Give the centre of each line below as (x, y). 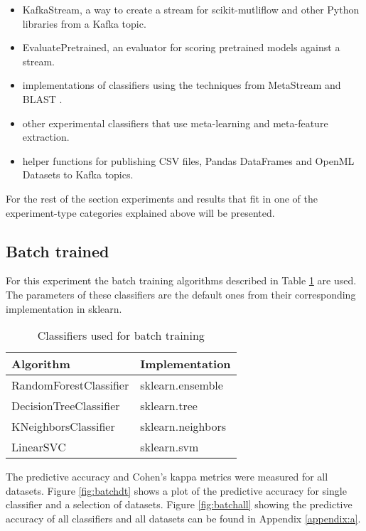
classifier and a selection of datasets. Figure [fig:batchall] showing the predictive (179, 504)
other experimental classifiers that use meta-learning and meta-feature (175, 123)
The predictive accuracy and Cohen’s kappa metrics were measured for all (167, 477)
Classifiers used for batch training (121, 336)
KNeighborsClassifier (63, 427)
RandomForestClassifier (70, 385)
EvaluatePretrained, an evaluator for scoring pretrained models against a (181, 47)
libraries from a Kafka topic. (84, 23)
